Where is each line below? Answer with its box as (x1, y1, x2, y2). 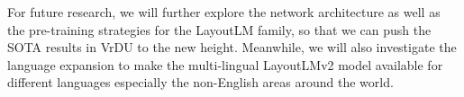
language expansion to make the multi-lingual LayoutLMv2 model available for (7, 55, 443, 74)
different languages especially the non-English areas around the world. (7, 73, 394, 92)
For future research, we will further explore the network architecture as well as (7, 3, 441, 21)
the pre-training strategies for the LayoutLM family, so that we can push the (7, 20, 432, 39)
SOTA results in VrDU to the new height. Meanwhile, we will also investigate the (7, 38, 457, 57)
